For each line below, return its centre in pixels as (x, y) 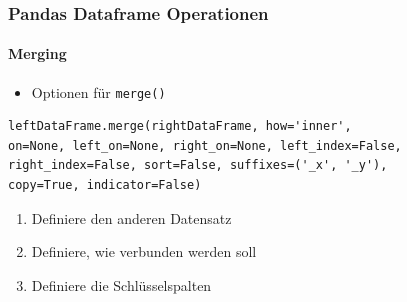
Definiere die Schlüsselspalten (121, 284)
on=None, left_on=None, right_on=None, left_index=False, (205, 145)
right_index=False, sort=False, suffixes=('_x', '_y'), (198, 165)
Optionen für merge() (98, 91)
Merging (37, 53)
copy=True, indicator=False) (105, 185)
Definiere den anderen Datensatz (131, 217)
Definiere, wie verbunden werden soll (144, 251)
